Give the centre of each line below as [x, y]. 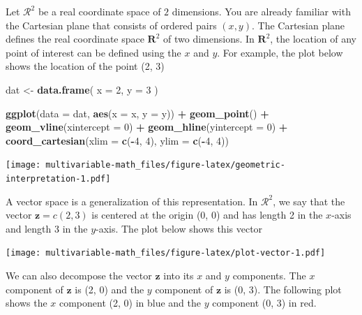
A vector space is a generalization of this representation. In [132, 201]
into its [179, 276]
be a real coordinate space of [99, 11]
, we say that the [309, 201]
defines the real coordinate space [75, 39]
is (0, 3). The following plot [283, 289]
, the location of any [313, 39]
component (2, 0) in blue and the [130, 303]
